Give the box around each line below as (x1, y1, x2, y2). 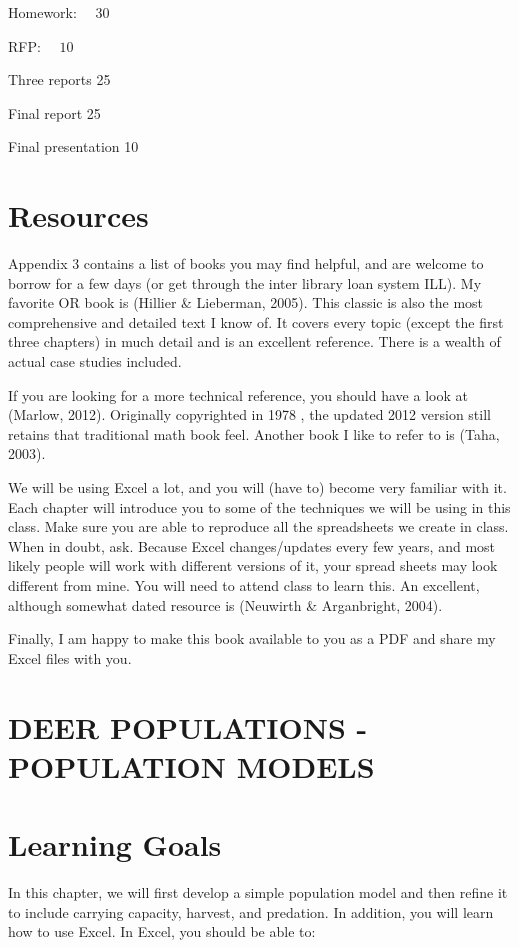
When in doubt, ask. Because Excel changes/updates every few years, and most (8, 535, 496, 556)
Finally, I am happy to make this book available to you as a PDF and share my (8, 628, 496, 649)
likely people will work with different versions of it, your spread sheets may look (8, 555, 498, 576)
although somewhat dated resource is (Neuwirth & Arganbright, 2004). (8, 594, 443, 615)
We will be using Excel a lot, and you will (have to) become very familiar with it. (8, 477, 507, 498)
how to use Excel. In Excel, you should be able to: (8, 921, 316, 942)
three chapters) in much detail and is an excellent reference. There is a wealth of (8, 331, 501, 352)
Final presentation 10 (8, 136, 139, 157)
